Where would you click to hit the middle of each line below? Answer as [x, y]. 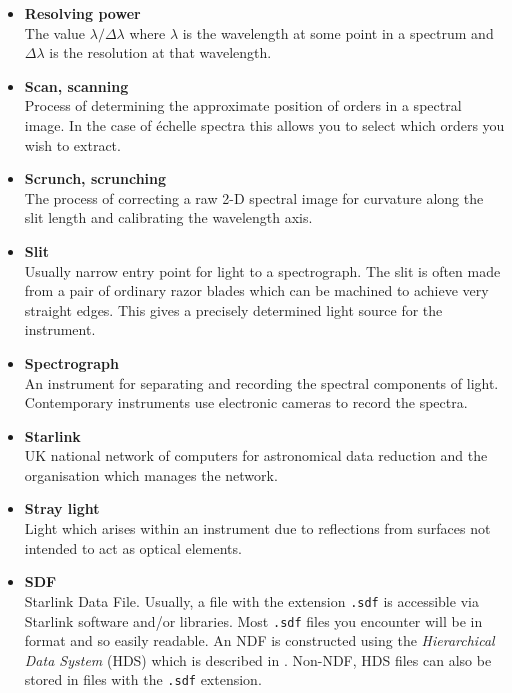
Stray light [62, 508]
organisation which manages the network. [151, 474]
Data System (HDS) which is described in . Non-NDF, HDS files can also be [258, 659]
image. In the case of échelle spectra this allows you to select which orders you [264, 124]
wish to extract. [72, 144]
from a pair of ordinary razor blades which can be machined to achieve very [256, 290]
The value [55, 32]
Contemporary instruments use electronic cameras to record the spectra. [246, 402]
